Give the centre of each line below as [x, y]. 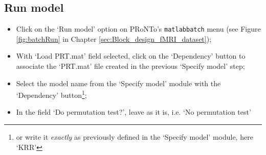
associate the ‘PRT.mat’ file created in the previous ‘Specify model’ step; [130, 66]
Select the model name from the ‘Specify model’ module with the [118, 83]
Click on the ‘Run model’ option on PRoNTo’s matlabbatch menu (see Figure [138, 29]
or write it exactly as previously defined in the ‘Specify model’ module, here [135, 137]
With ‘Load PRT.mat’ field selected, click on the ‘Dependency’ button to [131, 56]
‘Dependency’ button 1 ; [51, 94]
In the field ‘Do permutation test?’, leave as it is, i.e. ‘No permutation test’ [134, 112]
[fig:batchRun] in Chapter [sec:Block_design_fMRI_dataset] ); [114, 38]
